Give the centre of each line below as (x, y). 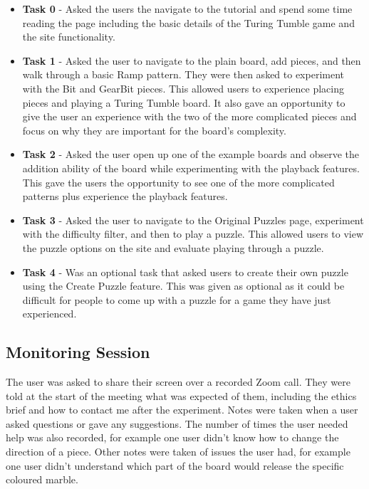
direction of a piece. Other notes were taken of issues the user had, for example (178, 452)
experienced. (50, 314)
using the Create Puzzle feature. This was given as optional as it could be (183, 286)
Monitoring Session (78, 352)
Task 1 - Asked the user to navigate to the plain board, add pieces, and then (192, 60)
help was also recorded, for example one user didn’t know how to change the (172, 437)
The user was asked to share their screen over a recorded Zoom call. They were (178, 382)
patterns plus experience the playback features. (125, 196)
